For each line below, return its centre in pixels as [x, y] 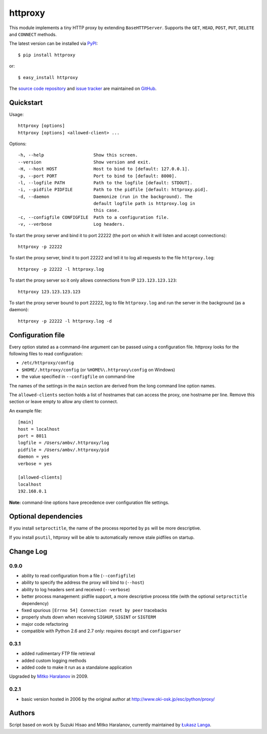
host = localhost [39, 429]
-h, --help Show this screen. [78, 155]
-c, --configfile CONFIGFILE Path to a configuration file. [93, 217]
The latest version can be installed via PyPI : [54, 43]
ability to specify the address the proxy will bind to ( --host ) [83, 582]
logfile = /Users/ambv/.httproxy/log [64, 443]
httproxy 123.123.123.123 [49, 292]
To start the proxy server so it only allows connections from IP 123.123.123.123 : [93, 280]
